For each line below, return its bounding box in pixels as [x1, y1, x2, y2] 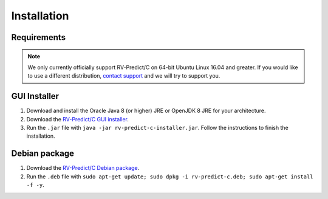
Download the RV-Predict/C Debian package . [26, 164, 140, 172]
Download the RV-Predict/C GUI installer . [26, 115, 129, 123]
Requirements [11, 32, 66, 42]
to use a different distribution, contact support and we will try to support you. [27, 72, 220, 79]
